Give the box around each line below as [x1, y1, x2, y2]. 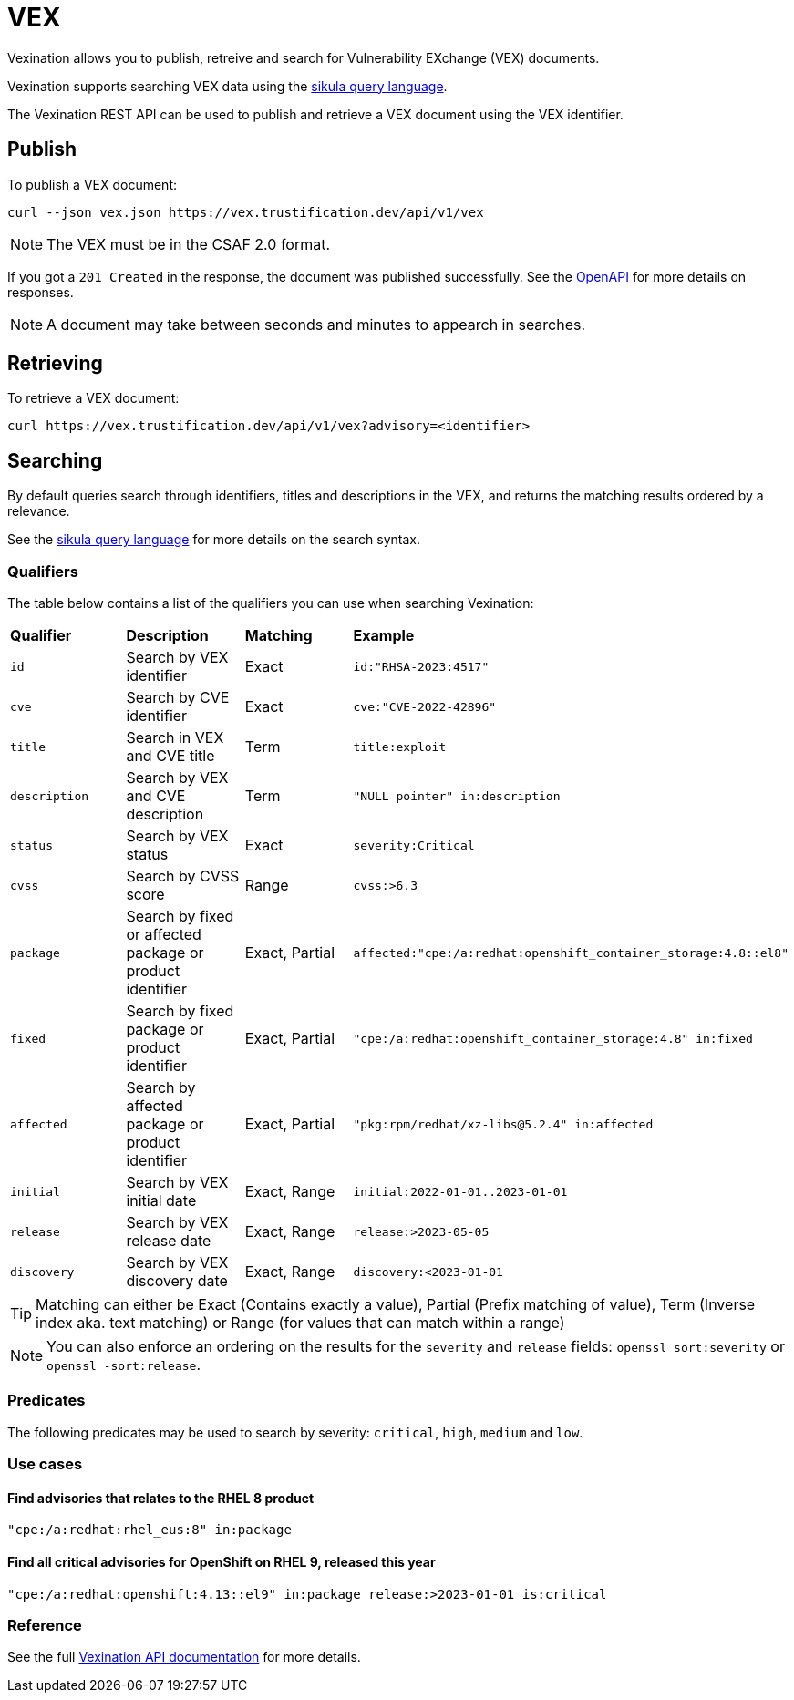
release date [126, 1231, 211, 1251]
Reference [7, 1615, 82, 1634]
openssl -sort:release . [46, 1355, 201, 1375]
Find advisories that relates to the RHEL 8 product [7, 1489, 315, 1506]
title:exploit [353, 739, 447, 754]
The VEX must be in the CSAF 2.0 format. [46, 234, 331, 253]
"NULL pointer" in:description [353, 788, 561, 803]
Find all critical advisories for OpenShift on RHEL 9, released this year [7, 1553, 436, 1570]
